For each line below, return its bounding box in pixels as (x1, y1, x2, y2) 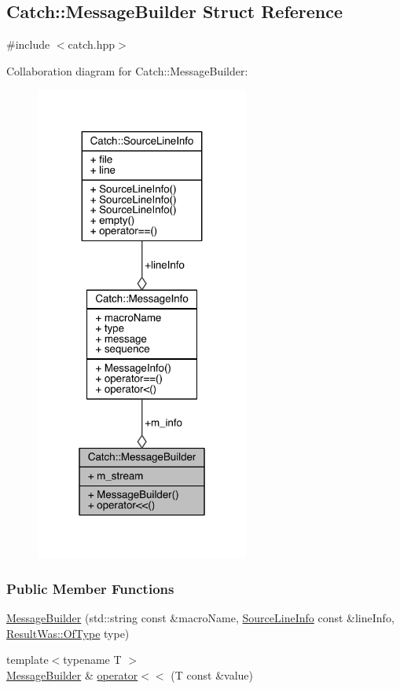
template (6, 651, 49, 668)
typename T (63, 651, 122, 668)
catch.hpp (68, 36, 116, 53)
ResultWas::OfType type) (6, 625, 130, 641)
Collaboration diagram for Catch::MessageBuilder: (6, 62, 248, 79)
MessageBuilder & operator (6, 666, 138, 683)
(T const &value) (171, 666, 253, 683)
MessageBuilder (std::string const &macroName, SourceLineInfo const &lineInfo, (6, 610, 394, 626)
